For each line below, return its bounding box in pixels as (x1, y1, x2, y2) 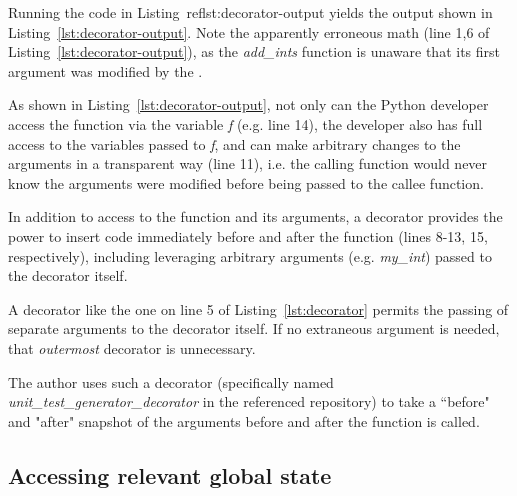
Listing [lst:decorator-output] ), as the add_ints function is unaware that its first (8, 41, 500, 62)
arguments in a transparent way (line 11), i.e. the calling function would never (8, 153, 488, 174)
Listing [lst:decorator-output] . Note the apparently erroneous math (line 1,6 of (8, 21, 490, 42)
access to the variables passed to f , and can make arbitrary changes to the (8, 133, 461, 154)
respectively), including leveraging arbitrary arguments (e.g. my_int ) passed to (8, 245, 492, 266)
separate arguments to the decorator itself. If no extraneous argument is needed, (8, 318, 500, 339)
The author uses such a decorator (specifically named (8, 371, 334, 392)
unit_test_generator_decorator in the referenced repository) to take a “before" (8, 391, 490, 412)
